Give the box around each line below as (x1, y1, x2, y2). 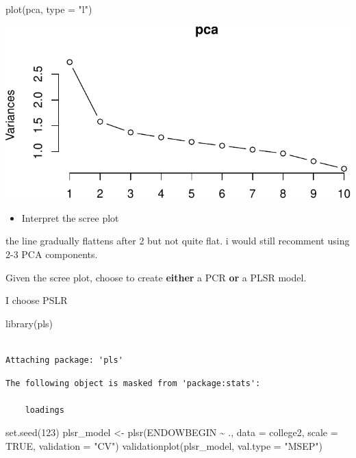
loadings (25, 405, 64, 415)
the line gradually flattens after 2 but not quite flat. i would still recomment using (5, 233, 350, 248)
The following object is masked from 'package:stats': (5, 378, 261, 388)
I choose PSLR (5, 293, 68, 307)
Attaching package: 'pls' (5, 355, 123, 366)
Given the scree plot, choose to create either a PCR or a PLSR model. (5, 270, 307, 284)
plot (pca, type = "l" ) (5, 2, 92, 16)
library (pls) (5, 316, 53, 330)
